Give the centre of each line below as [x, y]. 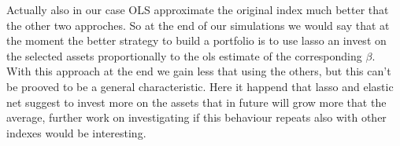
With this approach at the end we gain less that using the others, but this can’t [199, 71]
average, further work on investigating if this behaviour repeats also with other [196, 117]
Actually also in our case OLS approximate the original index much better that [198, 9]
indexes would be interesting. [76, 132]
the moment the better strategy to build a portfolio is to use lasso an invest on [196, 40]
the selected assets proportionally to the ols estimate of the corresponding [184, 55]
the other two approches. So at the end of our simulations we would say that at [198, 25]
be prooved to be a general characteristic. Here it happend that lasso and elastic [200, 86]
